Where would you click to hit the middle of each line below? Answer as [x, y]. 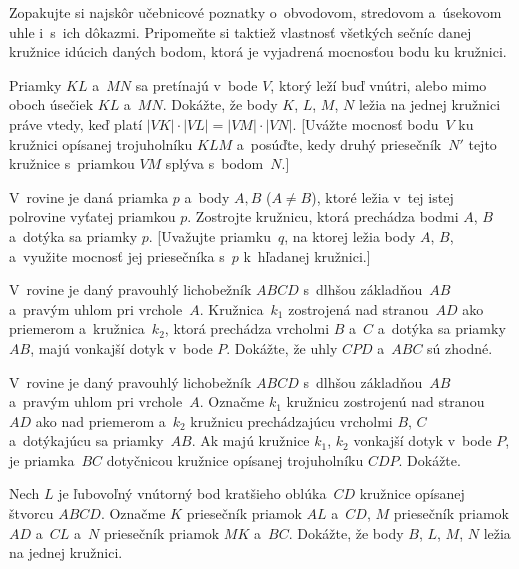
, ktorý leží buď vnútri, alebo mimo [378, 84]
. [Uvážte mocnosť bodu [365, 123]
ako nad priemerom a [100, 420]
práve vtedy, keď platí [76, 123]
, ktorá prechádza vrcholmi [247, 328]
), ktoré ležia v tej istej [382, 196]
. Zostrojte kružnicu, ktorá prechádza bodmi [323, 216]
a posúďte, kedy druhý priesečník [339, 143]
